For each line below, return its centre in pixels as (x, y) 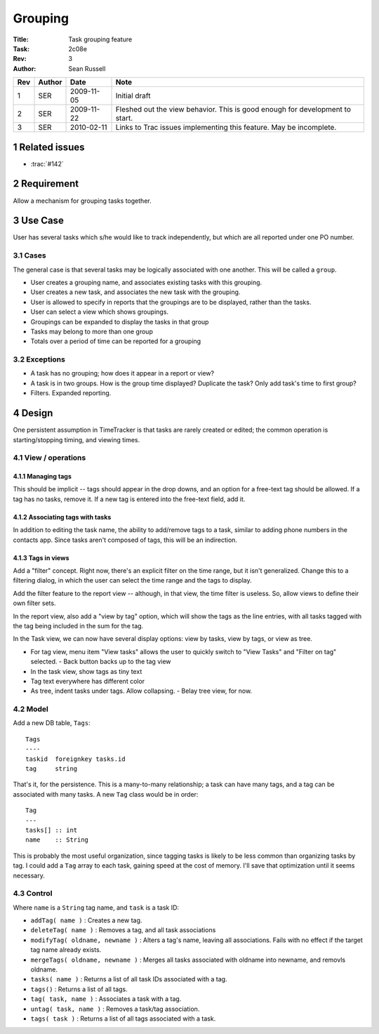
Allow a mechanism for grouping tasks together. (82, 201)
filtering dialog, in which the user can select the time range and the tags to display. (132, 581)
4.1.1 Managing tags (42, 477)
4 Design (33, 413)
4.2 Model (31, 709)
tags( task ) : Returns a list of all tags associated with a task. (123, 1019)
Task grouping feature (100, 39)
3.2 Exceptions (39, 359)
